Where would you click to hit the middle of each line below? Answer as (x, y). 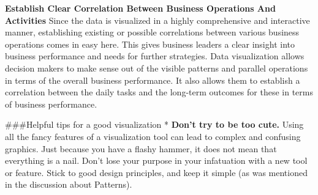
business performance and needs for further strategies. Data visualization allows (155, 56)
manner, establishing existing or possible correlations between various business (152, 32)
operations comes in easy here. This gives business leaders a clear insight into (150, 44)
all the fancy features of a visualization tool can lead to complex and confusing (153, 136)
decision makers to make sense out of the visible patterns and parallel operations (157, 68)
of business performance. (51, 104)
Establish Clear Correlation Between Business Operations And (140, 8)
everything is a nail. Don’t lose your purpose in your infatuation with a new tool (156, 160)
